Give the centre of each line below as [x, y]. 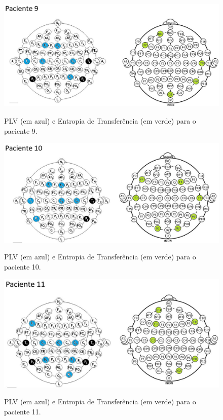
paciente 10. [23, 266]
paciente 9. [21, 130]
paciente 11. [23, 411]
